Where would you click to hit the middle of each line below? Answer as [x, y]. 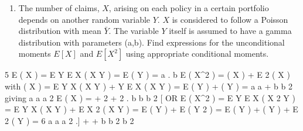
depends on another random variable [84, 19]
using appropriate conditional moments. [197, 54]
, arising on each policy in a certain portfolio [189, 8]
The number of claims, [59, 8]
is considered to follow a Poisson [230, 19]
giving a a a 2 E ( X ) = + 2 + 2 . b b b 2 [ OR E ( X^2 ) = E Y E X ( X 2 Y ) [150, 97]
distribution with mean [60, 31]
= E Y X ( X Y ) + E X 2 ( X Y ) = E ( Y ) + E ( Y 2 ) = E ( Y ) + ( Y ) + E [151, 109]
